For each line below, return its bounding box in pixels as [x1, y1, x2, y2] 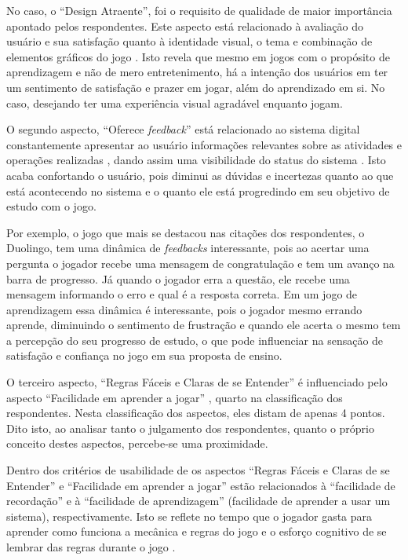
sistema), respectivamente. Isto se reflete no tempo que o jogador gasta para [6, 507, 373, 524]
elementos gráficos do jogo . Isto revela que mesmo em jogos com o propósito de [6, 48, 390, 64]
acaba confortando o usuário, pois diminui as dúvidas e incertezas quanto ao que [6, 167, 394, 183]
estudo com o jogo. [6, 198, 97, 214]
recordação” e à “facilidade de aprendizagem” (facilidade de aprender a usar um [6, 492, 391, 509]
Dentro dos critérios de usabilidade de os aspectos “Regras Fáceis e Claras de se [6, 462, 390, 478]
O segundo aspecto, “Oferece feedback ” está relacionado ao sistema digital [6, 121, 360, 137]
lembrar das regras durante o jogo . [6, 539, 176, 555]
